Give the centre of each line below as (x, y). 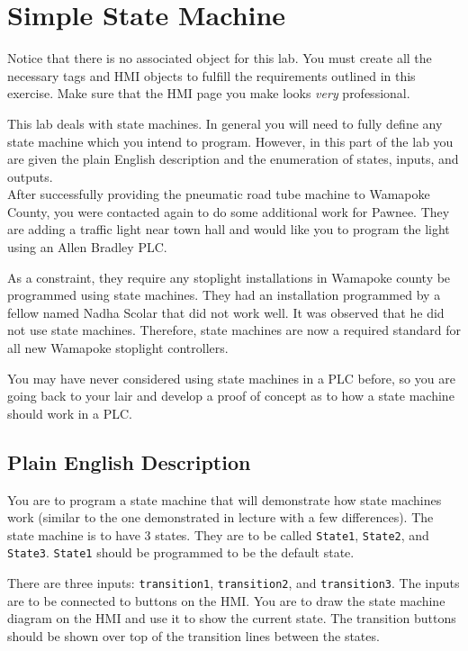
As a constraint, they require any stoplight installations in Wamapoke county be (229, 277)
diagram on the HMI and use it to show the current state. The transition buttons (232, 618)
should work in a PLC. (70, 413)
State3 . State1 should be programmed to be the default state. (181, 552)
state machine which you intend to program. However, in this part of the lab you (230, 141)
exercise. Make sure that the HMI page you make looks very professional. (209, 93)
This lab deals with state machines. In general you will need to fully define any (225, 123)
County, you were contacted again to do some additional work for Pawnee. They (229, 211)
